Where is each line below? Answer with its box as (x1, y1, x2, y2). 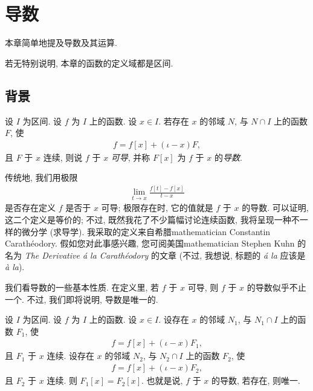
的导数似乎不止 (247, 281, 306, 294)
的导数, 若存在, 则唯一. (211, 374, 301, 387)
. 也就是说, (141, 374, 183, 387)
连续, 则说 (43, 150, 83, 163)
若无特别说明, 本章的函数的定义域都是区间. (5, 56, 173, 69)
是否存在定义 (5, 201, 56, 214)
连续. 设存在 (47, 349, 94, 362)
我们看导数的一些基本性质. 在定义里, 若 (5, 281, 160, 294)
